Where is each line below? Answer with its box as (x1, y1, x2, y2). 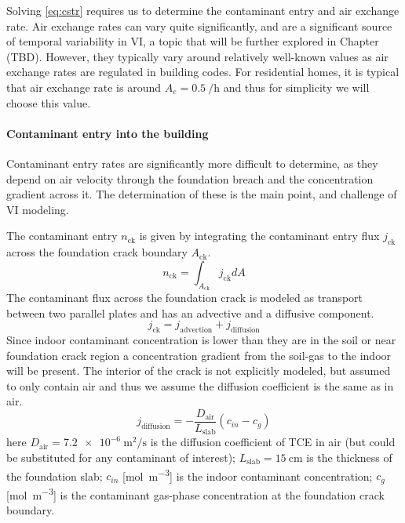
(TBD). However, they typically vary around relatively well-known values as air (6, 48, 389, 64)
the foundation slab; (6, 467, 103, 484)
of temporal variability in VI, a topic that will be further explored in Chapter (6, 33, 379, 49)
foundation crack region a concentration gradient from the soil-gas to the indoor (6, 347, 392, 363)
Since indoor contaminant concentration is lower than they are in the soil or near (6, 331, 396, 347)
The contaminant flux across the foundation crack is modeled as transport (6, 289, 363, 305)
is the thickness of (306, 449, 392, 465)
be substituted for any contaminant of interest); (6, 449, 235, 465)
